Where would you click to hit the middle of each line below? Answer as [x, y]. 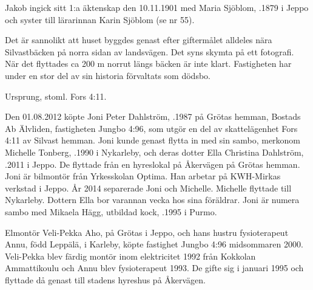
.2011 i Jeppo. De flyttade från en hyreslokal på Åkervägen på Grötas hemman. [153, 164]
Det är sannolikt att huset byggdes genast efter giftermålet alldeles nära [139, 40]
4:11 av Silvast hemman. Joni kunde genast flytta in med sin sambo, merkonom [153, 140]
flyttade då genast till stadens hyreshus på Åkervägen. [106, 279]
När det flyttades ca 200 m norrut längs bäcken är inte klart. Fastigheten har [148, 64]
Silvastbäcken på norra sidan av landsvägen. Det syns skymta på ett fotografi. [150, 51]
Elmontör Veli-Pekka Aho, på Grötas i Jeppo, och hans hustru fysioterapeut [147, 232]
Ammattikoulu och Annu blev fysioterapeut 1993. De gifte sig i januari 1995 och [154, 268]
